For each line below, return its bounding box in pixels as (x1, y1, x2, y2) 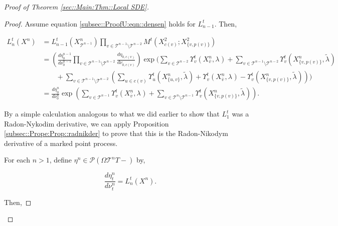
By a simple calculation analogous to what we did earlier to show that (4, 108, 220, 119)
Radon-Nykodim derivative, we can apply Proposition (4, 118, 169, 128)
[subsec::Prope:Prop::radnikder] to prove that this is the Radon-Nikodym (4, 128, 228, 138)
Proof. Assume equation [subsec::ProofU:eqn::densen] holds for (4, 18, 196, 28)
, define (49, 154, 72, 165)
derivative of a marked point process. (4, 137, 118, 148)
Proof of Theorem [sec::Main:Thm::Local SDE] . (4, 1, 149, 11)
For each (4, 154, 30, 165)
